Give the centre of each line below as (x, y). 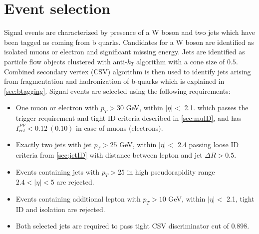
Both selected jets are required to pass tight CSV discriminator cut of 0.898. (132, 226)
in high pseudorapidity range (171, 171)
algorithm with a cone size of (181, 61)
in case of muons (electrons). (120, 127)
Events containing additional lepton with (78, 199)
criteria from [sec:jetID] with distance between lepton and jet (109, 155)
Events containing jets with (57, 171)
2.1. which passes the (216, 108)
